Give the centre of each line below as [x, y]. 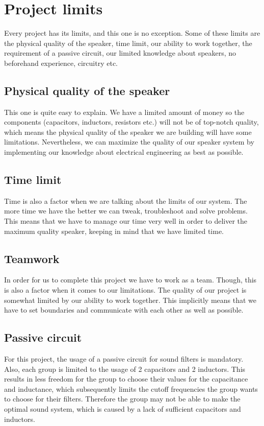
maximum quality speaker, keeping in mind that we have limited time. [114, 231]
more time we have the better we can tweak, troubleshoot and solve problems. [126, 211]
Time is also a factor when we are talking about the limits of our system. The [126, 200]
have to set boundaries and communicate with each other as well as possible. [124, 310]
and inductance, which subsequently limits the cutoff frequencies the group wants [131, 388]
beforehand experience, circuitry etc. [61, 63]
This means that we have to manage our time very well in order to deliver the [126, 221]
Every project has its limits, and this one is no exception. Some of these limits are [132, 33]
